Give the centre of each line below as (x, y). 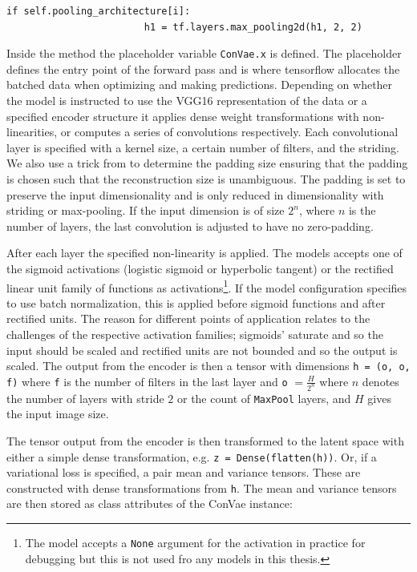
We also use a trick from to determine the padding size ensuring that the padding (207, 163)
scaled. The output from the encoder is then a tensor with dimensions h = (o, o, (208, 366)
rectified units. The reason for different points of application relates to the (188, 318)
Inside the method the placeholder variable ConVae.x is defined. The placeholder (204, 53)
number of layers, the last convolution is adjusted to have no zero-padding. (190, 226)
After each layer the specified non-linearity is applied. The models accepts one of (204, 253)
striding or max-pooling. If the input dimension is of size (146, 210)
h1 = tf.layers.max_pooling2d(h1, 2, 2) (253, 27)
